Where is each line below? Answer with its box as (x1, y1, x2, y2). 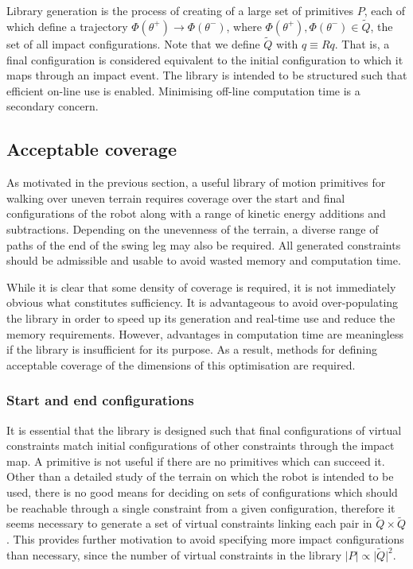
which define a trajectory (6, 17, 128, 34)
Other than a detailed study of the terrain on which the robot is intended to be (6, 468, 394, 485)
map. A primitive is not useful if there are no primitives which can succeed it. (6, 452, 385, 469)
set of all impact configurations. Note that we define (6, 36, 260, 52)
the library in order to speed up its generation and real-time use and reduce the (6, 309, 395, 326)
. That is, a (334, 36, 390, 52)
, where (226, 17, 262, 34)
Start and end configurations (6, 390, 194, 410)
